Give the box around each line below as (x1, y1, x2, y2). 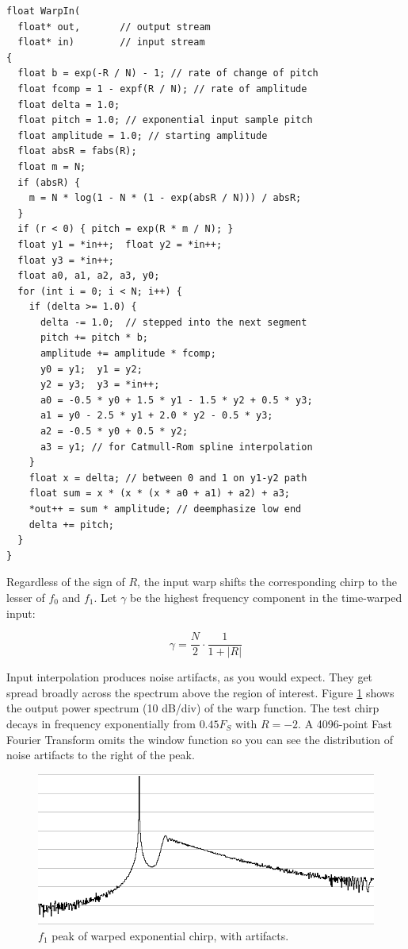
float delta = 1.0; (17, 98, 120, 110)
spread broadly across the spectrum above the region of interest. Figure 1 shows (6, 684, 395, 700)
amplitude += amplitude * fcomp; (40, 348, 216, 360)
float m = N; (17, 160, 86, 172)
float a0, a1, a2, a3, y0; (17, 270, 160, 282)
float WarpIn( (6, 6, 81, 17)
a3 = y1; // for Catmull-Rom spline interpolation (40, 441, 313, 453)
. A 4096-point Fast (298, 716, 392, 731)
